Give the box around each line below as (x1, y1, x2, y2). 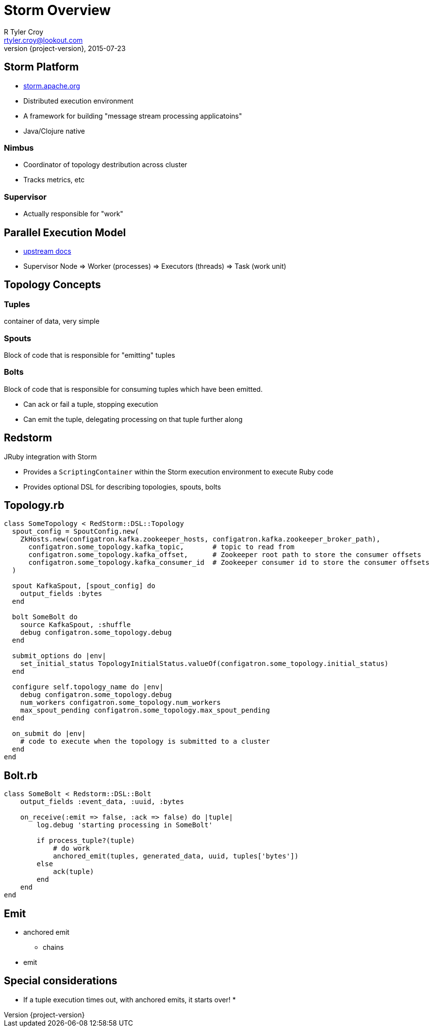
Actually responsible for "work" (23, 210, 123, 218)
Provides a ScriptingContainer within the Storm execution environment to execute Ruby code (23, 467, 333, 476)
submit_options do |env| (12, 652, 106, 660)
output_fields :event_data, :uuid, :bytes (20, 798, 184, 806)
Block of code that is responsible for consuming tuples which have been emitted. (4, 384, 263, 393)
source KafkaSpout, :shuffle (20, 621, 131, 629)
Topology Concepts (4, 279, 101, 291)
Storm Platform (4, 61, 79, 73)
